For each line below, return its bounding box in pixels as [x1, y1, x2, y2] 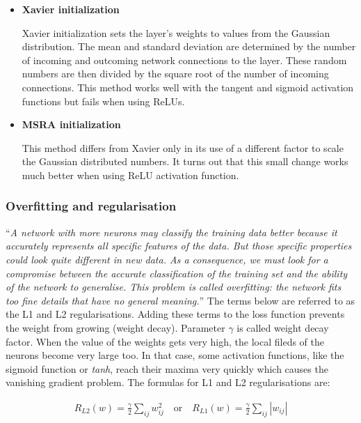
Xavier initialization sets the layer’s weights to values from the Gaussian [22, 25, 330, 40]
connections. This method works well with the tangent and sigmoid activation [22, 79, 354, 94]
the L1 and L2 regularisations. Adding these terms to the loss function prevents [6, 307, 345, 321]
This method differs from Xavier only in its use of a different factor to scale [22, 140, 344, 155]
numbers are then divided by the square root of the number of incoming [22, 66, 329, 81]
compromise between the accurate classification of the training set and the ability [6, 266, 348, 280]
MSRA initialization [22, 117, 121, 132]
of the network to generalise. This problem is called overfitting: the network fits [6, 279, 342, 294]
